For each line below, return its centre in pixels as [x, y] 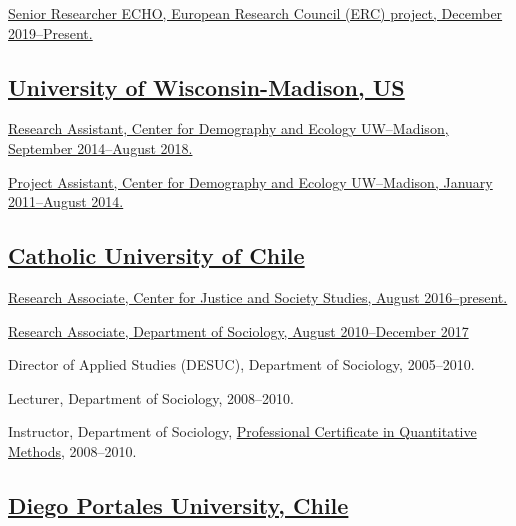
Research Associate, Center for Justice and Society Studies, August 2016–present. [258, 296]
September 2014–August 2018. [100, 147]
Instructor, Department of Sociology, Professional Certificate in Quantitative [242, 431]
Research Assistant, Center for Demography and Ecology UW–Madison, [228, 128]
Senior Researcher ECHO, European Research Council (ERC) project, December [255, 13]
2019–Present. [50, 32]
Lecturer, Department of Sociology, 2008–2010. [151, 397]
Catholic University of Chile [156, 255]
